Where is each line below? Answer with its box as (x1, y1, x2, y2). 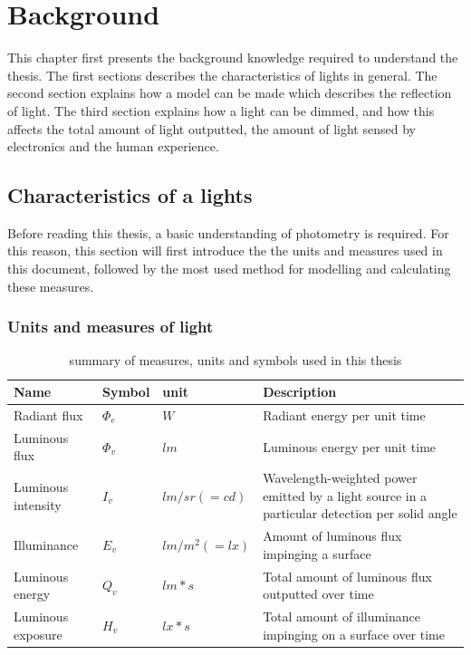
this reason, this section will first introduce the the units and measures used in (7, 241, 443, 260)
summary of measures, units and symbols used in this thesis (69, 351, 402, 370)
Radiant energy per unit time (263, 405, 426, 424)
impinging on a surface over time (263, 624, 445, 643)
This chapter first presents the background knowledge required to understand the (7, 48, 458, 67)
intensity (14, 495, 62, 514)
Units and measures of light (7, 315, 214, 338)
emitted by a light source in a (263, 486, 428, 505)
